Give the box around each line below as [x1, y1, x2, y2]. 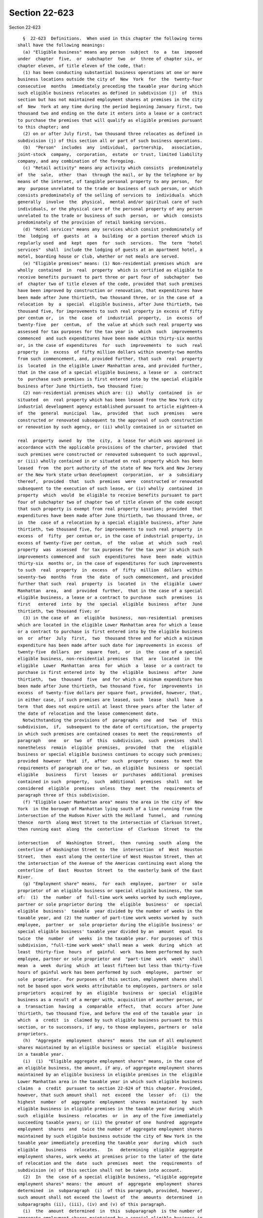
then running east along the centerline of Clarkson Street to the [18, 826, 203, 832]
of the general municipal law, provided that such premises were [18, 411, 203, 416]
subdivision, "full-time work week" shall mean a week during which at [18, 942, 203, 948]
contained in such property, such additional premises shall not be [18, 779, 203, 784]
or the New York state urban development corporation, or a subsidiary [18, 472, 203, 477]
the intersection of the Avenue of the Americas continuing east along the [18, 860, 203, 866]
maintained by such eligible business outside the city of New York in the [18, 1133, 203, 1139]
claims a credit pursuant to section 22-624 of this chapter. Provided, [18, 1085, 203, 1091]
